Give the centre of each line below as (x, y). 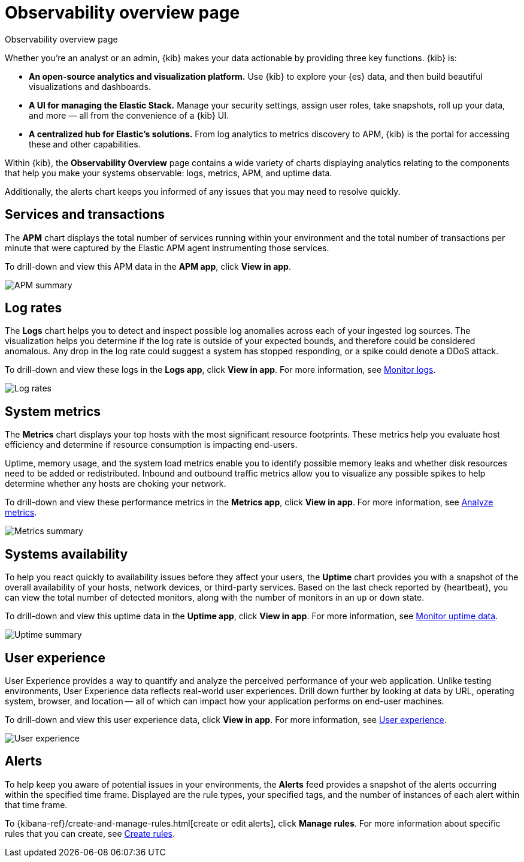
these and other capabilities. (85, 144)
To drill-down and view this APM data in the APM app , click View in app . (148, 266)
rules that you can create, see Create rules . (90, 833)
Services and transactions (85, 215)
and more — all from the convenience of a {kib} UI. (129, 115)
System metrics (53, 411)
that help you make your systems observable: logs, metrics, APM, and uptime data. (169, 173)
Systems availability (66, 554)
